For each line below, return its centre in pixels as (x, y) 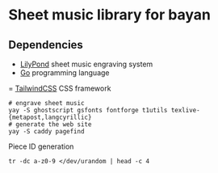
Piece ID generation (41, 146)
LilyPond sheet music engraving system (86, 64)
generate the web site (54, 124)
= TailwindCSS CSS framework (60, 88)
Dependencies (46, 45)
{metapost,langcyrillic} (50, 117)
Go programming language (65, 73)
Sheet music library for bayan (110, 15)
